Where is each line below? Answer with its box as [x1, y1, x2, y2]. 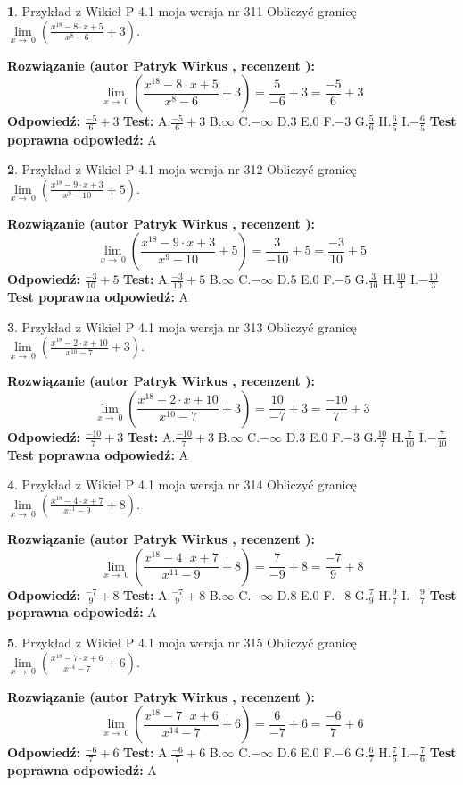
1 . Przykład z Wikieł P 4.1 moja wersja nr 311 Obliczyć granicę [7, 2, 357, 20]
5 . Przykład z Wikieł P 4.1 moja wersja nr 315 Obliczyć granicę [7, 632, 357, 651]
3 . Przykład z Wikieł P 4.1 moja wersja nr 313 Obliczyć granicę [7, 317, 357, 336]
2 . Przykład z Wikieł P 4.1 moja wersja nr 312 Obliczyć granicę [7, 160, 357, 179]
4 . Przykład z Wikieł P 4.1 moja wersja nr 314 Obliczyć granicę [7, 475, 357, 494]
